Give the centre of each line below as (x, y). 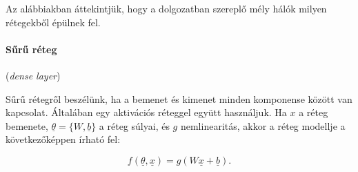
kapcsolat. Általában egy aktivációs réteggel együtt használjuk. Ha (146, 112)
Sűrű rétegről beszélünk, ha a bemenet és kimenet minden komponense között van (179, 98)
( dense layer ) (33, 75)
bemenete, (27, 125)
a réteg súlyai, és (134, 125)
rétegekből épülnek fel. (53, 22)
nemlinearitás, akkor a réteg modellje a (263, 125)
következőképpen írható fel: (63, 139)
